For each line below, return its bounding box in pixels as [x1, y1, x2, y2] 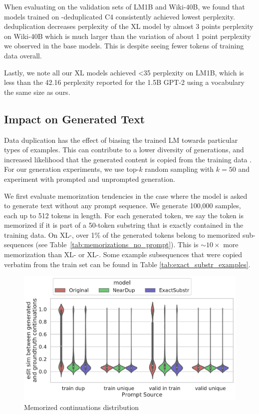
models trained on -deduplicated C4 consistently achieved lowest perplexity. [4, 11, 235, 21]
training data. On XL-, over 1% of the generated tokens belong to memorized [4, 229, 241, 240]
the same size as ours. [4, 86, 70, 97]
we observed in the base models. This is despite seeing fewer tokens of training [4, 40, 244, 51]
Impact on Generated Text [4, 111, 145, 126]
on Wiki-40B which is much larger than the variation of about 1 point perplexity [4, 30, 251, 41]
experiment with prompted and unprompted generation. [4, 173, 175, 184]
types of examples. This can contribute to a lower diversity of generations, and [4, 144, 244, 155]
